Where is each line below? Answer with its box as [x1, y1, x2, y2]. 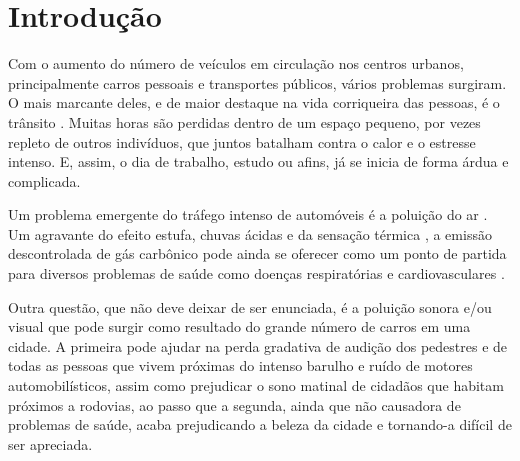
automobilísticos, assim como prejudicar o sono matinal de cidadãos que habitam [8, 375, 504, 396]
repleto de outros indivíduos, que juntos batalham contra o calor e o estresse [8, 131, 476, 152]
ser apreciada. [8, 433, 93, 454]
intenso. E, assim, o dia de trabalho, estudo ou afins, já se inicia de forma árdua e [8, 151, 509, 172]
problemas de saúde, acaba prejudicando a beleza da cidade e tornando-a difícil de [8, 414, 512, 435]
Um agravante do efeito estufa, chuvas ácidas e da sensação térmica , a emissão [8, 223, 492, 244]
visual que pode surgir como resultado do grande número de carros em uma [8, 316, 471, 337]
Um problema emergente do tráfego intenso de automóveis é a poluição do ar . [8, 204, 488, 225]
